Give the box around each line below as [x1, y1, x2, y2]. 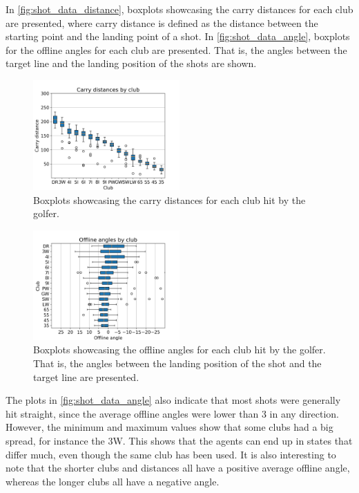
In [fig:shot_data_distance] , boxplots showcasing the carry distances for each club [6, 2, 353, 16]
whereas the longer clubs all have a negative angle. [6, 474, 220, 488]
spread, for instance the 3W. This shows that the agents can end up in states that [6, 433, 353, 447]
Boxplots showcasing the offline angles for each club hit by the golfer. [33, 342, 326, 357]
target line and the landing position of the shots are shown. [6, 56, 257, 71]
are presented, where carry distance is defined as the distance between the [6, 15, 318, 30]
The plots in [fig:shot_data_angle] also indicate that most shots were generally [6, 393, 341, 407]
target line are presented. [33, 369, 139, 384]
